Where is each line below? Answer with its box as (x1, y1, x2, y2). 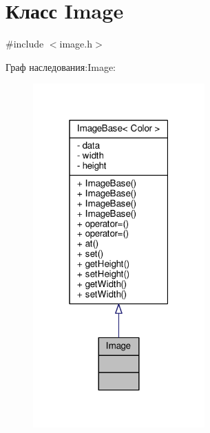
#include (6, 36, 44, 51)
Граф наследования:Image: (6, 59, 116, 74)
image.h (59, 36, 93, 51)
